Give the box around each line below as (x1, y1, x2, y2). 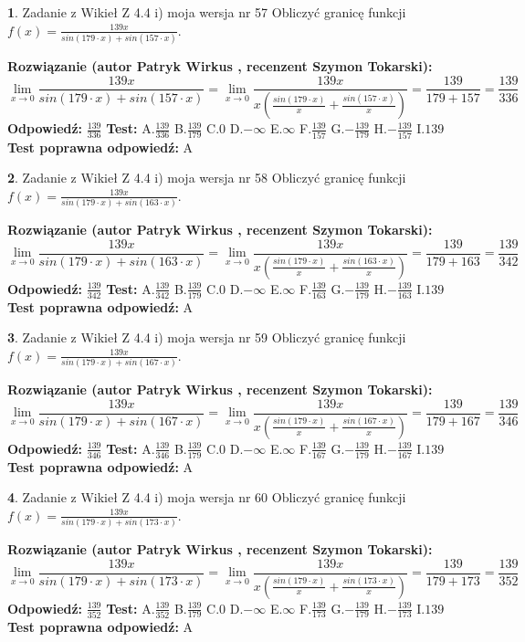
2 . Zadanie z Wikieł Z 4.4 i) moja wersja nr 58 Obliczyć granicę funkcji (7, 168, 406, 187)
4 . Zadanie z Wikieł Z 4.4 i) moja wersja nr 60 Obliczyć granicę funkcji (7, 488, 406, 507)
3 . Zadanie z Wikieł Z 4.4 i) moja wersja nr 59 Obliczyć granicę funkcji (7, 328, 406, 347)
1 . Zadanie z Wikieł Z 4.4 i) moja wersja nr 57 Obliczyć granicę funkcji (7, 3, 406, 21)
